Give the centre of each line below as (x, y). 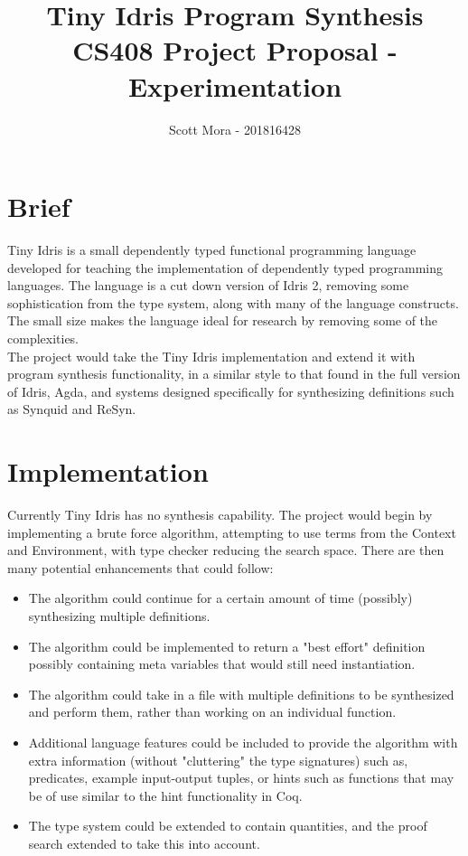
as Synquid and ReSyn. (72, 409)
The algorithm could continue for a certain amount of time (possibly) (220, 598)
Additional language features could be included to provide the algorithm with (243, 743)
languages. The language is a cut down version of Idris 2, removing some (208, 285)
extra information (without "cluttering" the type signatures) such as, (218, 760)
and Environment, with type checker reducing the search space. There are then (226, 550)
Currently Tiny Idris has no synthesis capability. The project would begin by (220, 515)
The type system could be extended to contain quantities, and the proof (228, 826)
